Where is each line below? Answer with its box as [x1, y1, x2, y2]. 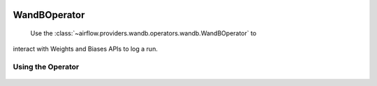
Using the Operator [13, 62, 80, 72]
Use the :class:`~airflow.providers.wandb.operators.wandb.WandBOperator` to [30, 29, 257, 37]
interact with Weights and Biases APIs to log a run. [13, 45, 158, 53]
